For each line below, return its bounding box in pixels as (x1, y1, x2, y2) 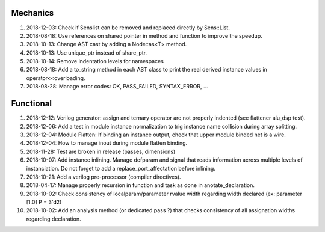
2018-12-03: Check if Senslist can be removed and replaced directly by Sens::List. (26, 24, 230, 31)
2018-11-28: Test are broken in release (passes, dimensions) (26, 148, 176, 155)
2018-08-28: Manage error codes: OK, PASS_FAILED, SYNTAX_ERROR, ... (26, 83, 208, 90)
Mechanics (11, 8, 54, 18)
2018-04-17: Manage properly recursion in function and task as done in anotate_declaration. (26, 182, 255, 189)
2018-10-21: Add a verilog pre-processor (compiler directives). (26, 173, 181, 180)
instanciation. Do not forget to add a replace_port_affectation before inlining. (26, 165, 216, 172)
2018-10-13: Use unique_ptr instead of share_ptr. (26, 49, 147, 56)
